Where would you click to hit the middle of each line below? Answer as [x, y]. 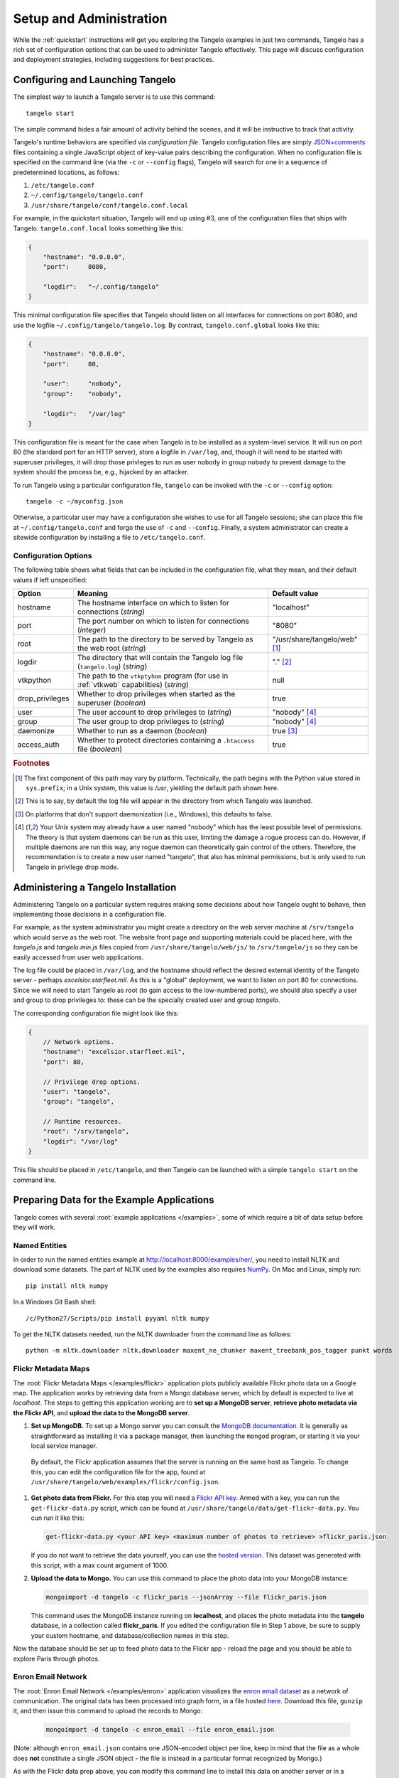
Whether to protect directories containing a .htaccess [166, 740]
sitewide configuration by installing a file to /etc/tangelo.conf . [109, 538]
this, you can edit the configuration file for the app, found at [118, 1471]
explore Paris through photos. [56, 1659]
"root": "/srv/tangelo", [86, 1132]
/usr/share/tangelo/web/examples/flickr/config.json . [125, 1482]
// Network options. [79, 1042]
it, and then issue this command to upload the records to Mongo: [108, 1711]
